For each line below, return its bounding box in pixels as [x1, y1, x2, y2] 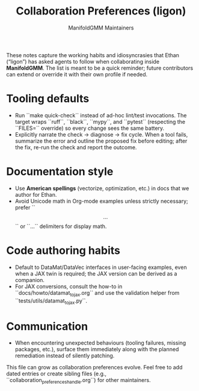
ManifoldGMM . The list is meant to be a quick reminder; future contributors [6, 64, 194, 72]
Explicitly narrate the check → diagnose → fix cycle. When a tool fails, [14, 131, 188, 138]
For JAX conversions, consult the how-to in [14, 283, 123, 290]
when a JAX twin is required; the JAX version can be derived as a [14, 269, 177, 277]
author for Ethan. [14, 191, 57, 198]
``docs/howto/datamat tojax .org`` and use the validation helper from [14, 289, 180, 298]
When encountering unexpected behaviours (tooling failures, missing [14, 339, 186, 346]
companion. [14, 276, 45, 283]
